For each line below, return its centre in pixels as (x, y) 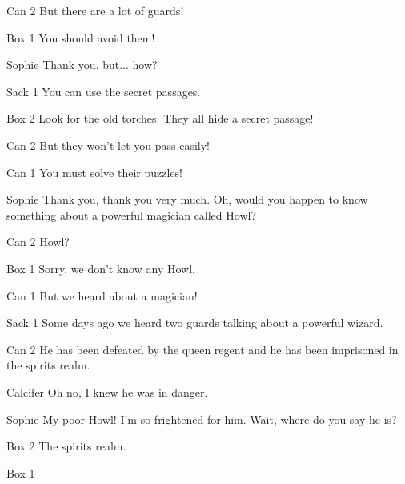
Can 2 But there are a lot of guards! (95, 10)
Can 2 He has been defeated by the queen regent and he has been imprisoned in (202, 349)
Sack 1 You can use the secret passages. (104, 91)
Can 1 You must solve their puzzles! (94, 172)
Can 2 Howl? (38, 242)
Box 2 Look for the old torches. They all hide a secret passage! (160, 118)
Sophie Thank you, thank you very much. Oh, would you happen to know (187, 199)
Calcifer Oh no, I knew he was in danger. (107, 391)
